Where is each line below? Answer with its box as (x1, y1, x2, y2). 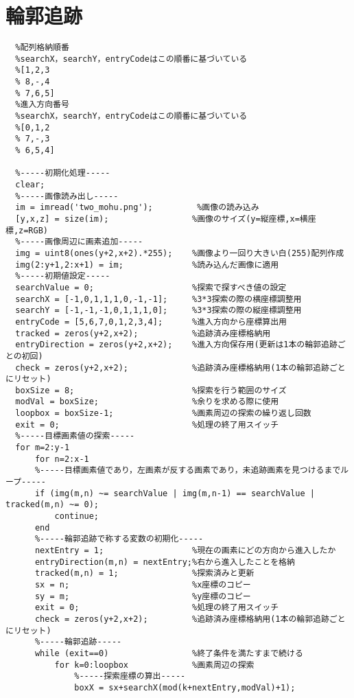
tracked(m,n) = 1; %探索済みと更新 (34, 568, 255, 579)
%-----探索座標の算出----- (74, 671, 186, 682)
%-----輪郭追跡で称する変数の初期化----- (34, 534, 204, 544)
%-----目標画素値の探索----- (15, 431, 135, 441)
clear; (15, 180, 45, 189)
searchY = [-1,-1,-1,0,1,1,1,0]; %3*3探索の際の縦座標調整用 (15, 305, 302, 316)
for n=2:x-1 (34, 454, 89, 464)
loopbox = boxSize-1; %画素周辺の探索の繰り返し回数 (15, 408, 311, 419)
